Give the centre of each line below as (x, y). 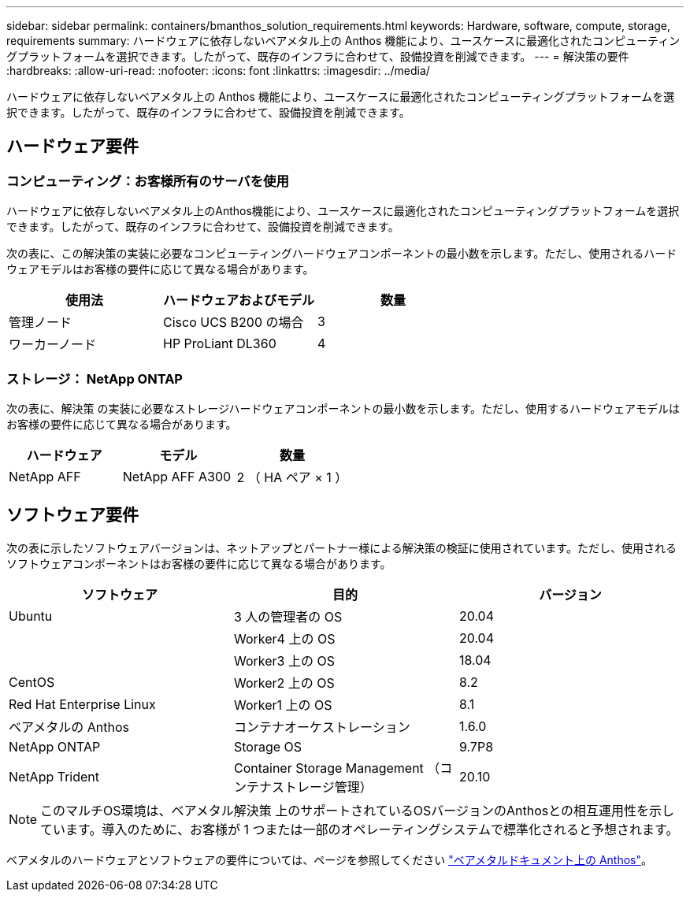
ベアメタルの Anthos (69, 727)
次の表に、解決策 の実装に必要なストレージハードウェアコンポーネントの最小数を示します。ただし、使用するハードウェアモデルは (343, 408)
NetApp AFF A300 (177, 476)
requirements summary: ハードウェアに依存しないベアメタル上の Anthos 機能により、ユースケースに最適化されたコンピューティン (343, 41)
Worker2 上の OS (284, 683)
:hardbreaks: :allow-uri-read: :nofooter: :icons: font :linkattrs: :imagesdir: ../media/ (218, 71)
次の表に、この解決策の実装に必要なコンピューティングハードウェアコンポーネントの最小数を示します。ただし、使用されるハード (342, 254)
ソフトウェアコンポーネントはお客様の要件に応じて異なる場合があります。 (199, 563)
